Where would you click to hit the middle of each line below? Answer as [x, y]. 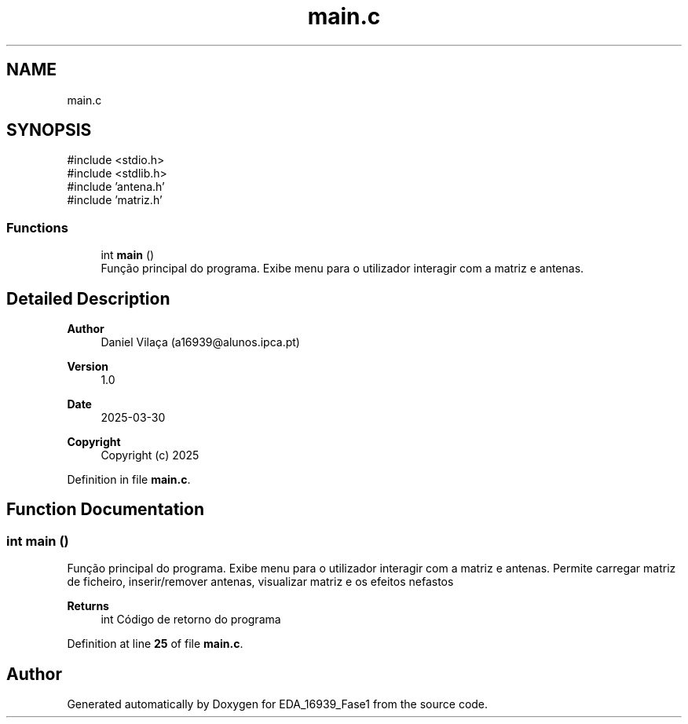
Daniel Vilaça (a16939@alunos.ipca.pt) [200, 342]
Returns [88, 606]
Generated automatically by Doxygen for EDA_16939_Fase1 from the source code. [278, 704]
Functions [37, 227]
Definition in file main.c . [129, 480]
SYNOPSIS [49, 130]
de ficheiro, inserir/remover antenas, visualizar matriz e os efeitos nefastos [260, 582]
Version [88, 367]
